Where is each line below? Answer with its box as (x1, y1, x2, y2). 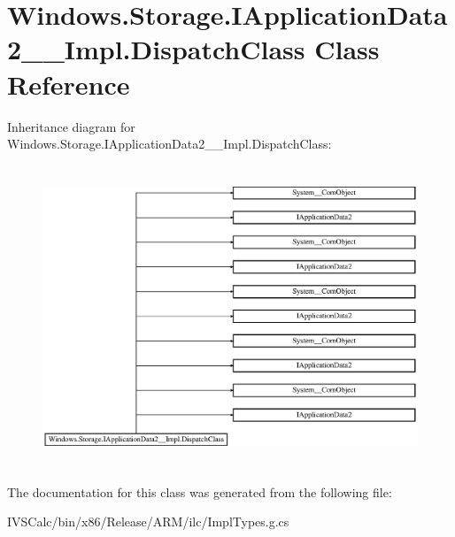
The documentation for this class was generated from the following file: (7, 482, 392, 501)
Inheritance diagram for (7, 117, 135, 135)
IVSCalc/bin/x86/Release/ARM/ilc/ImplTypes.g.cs (7, 512, 289, 531)
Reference (7, 65, 130, 102)
